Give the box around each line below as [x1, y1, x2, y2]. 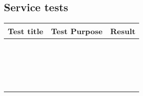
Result [110, 25, 136, 37]
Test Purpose [51, 25, 103, 37]
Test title [8, 25, 44, 37]
